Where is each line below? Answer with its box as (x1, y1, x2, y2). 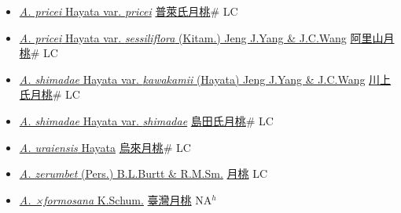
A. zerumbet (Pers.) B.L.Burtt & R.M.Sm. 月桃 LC (19, 165, 268, 182)
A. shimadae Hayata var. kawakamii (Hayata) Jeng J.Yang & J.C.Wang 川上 (19, 70, 392, 87)
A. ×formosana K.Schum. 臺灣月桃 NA (19, 191, 212, 208)
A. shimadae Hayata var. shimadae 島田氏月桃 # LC (19, 112, 274, 128)
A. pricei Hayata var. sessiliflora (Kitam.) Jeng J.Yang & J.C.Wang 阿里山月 (19, 29, 395, 45)
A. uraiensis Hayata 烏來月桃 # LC (19, 139, 191, 155)
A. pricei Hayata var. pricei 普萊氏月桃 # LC (19, 3, 238, 19)
